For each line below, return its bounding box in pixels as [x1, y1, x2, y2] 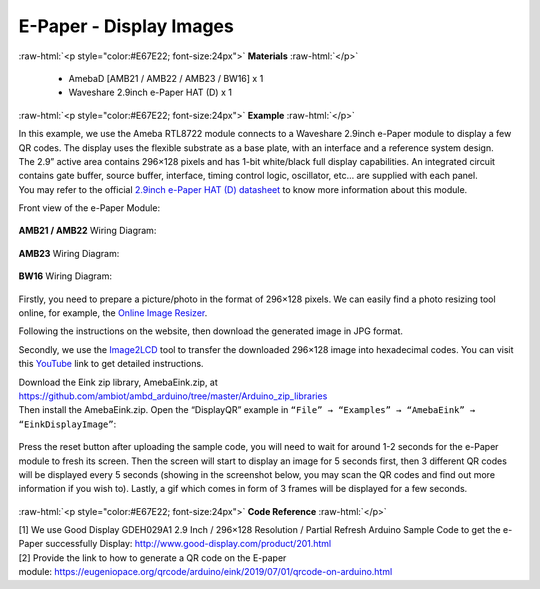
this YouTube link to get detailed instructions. [18, 358, 204, 370]
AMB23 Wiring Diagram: [18, 247, 120, 259]
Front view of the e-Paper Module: [18, 202, 160, 214]
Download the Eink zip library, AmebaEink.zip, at [18, 376, 219, 388]
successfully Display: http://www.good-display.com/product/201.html [45, 538, 332, 550]
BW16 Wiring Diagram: [18, 270, 113, 282]
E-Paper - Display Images [18, 15, 234, 37]
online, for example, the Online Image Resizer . [18, 307, 208, 319]
